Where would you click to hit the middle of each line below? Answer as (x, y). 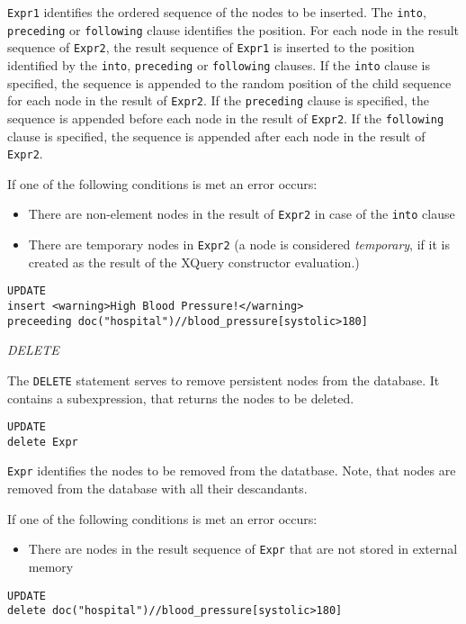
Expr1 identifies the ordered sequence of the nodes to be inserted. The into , (217, 12)
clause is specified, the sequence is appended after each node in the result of (216, 136)
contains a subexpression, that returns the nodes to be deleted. (181, 398)
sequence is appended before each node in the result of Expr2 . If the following (226, 118)
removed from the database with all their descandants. (157, 488)
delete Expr (43, 442)
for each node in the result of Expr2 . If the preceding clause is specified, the (218, 100)
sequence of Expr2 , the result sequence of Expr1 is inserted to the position (211, 47)
